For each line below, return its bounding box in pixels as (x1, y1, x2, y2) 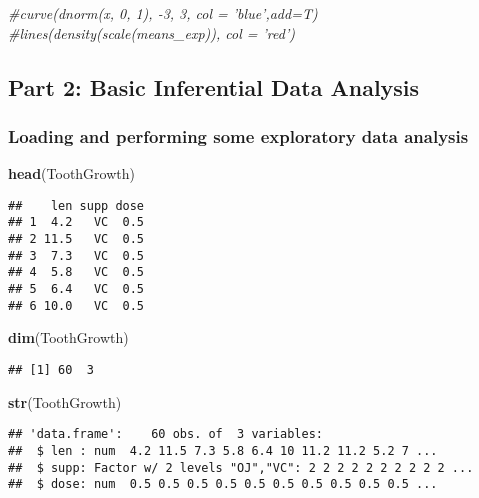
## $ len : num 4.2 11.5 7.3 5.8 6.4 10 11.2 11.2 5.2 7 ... (8, 443, 438, 458)
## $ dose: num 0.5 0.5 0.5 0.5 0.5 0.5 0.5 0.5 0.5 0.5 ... (8, 477, 438, 492)
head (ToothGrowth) (8, 163, 135, 184)
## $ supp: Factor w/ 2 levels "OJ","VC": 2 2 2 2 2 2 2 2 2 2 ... (8, 460, 474, 475)
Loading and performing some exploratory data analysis (8, 123, 469, 148)
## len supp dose (8, 198, 145, 213)
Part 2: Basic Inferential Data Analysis (8, 71, 420, 102)
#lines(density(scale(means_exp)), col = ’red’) (8, 22, 295, 43)
